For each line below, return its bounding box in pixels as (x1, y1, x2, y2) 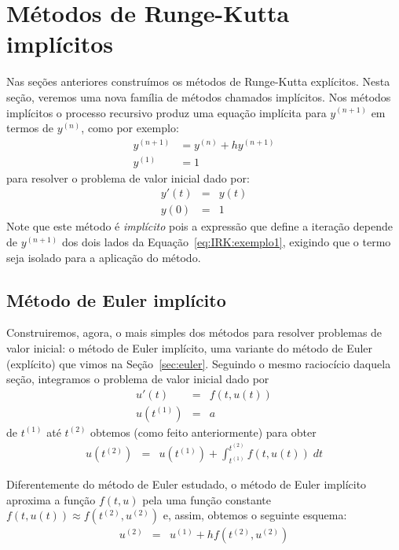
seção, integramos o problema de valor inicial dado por (6, 371, 269, 387)
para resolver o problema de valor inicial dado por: (6, 169, 250, 186)
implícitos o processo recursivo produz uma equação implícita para (6, 104, 327, 120)
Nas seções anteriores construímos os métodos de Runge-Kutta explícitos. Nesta (6, 73, 390, 90)
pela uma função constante (142, 491, 272, 508)
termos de (6, 120, 53, 136)
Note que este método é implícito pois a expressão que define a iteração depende (6, 218, 393, 234)
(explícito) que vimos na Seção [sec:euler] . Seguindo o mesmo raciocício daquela (6, 355, 391, 371)
